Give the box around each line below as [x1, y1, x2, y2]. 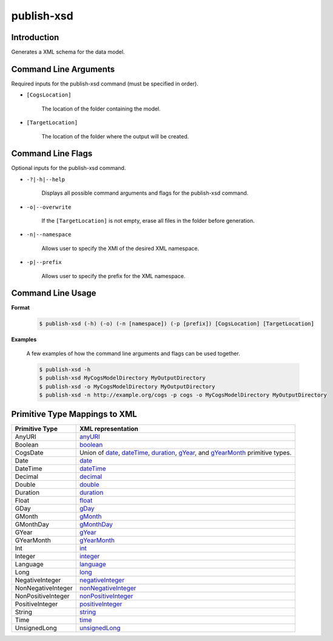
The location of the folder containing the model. [41, 105, 161, 112]
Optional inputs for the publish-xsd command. [11, 164, 126, 172]
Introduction [11, 32, 59, 42]
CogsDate [15, 449, 44, 457]
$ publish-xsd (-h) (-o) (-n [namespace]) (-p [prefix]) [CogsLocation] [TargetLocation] [39, 320, 315, 327]
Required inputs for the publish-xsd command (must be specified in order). [11, 80, 198, 87]
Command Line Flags [11, 149, 93, 159]
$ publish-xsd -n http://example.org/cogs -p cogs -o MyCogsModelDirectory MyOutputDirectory [39, 392, 328, 398]
